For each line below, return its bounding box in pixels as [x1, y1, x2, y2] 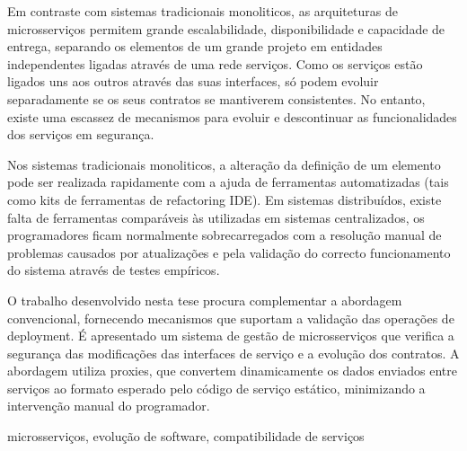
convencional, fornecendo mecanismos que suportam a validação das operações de [7, 308, 454, 327]
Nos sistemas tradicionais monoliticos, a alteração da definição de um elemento [7, 155, 441, 173]
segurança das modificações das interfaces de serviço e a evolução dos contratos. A [7, 343, 460, 362]
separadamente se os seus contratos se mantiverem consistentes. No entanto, [7, 89, 426, 108]
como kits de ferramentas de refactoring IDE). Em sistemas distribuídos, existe [7, 190, 442, 208]
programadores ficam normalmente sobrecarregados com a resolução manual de [7, 225, 442, 244]
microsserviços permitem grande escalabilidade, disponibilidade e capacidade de [7, 19, 445, 38]
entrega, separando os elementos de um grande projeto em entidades [7, 37, 383, 56]
